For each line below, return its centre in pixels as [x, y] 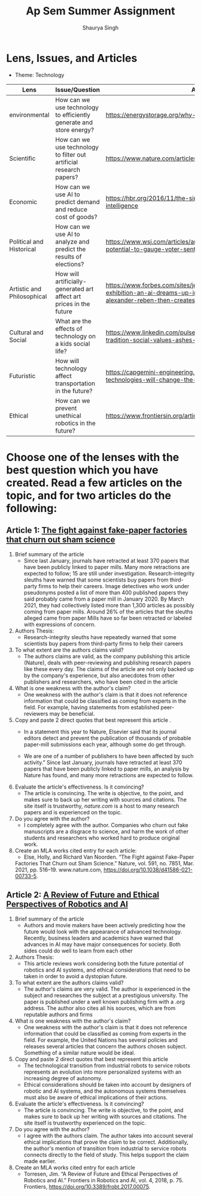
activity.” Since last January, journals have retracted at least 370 [103, 762]
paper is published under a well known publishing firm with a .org [104, 1002]
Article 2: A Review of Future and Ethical [83, 895]
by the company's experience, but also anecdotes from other [99, 675]
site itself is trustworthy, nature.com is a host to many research [101, 806]
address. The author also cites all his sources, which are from [100, 1008]
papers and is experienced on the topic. [73, 812]
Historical [23, 249]
